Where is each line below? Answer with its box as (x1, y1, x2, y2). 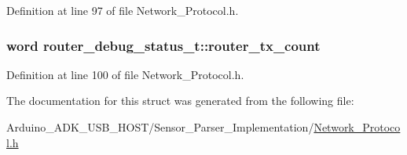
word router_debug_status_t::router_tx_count (6, 35, 321, 55)
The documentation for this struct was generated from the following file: (6, 92, 354, 109)
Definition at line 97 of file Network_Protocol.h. (6, 2, 239, 18)
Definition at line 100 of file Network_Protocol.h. (6, 66, 244, 82)
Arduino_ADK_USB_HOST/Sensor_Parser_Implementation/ (6, 119, 314, 135)
